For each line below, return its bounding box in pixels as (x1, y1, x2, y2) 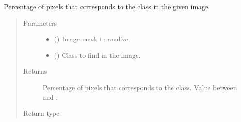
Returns (23, 66, 47, 76)
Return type (23, 108, 60, 118)
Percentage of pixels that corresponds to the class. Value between (42, 82, 237, 92)
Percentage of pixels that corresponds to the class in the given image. (4, 1, 210, 11)
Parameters (23, 17, 57, 27)
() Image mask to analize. (54, 34, 130, 44)
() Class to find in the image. (54, 50, 141, 60)
